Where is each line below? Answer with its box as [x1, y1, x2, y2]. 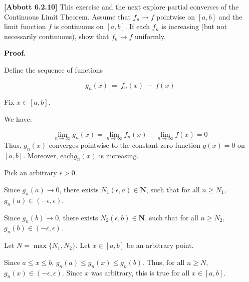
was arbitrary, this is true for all [91, 267, 190, 277]
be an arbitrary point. [126, 240, 194, 250]
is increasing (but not [161, 21, 227, 32]
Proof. [4, 48, 26, 58]
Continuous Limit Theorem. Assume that [4, 11, 131, 22]
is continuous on [54, 21, 104, 32]
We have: [4, 113, 32, 124]
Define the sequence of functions [4, 64, 103, 75]
